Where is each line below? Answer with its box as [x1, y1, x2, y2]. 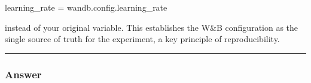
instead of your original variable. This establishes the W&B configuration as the [5, 21, 298, 33]
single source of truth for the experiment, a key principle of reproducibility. [5, 33, 280, 45]
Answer [5, 66, 42, 81]
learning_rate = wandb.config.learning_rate [5, 1, 167, 13]
